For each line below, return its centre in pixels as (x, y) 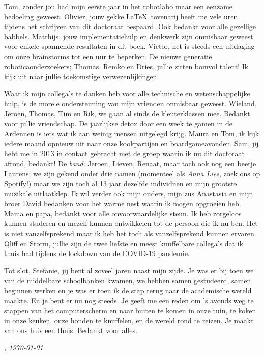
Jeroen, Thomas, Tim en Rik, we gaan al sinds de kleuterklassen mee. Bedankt (127, 113)
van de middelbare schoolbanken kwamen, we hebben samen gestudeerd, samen (128, 280)
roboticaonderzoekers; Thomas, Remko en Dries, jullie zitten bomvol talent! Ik (126, 66)
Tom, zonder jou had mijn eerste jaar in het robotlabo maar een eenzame (119, 6)
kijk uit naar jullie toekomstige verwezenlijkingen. (82, 76)
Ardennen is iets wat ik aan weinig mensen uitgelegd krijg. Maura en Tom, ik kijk (132, 133)
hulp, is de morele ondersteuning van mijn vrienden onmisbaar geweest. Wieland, (130, 103)
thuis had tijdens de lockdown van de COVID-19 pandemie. (97, 253)
